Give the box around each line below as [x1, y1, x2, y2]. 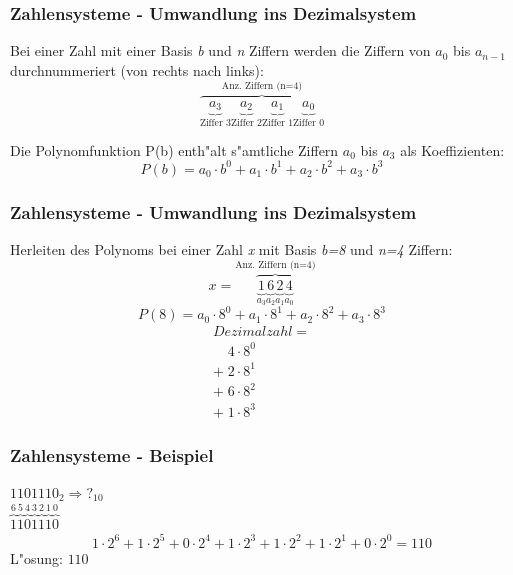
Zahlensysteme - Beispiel [10, 442, 214, 467]
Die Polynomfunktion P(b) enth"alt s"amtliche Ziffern [10, 139, 339, 160]
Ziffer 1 [262, 118, 294, 129]
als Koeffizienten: [400, 139, 505, 160]
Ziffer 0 [293, 118, 325, 129]
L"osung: [10, 547, 63, 568]
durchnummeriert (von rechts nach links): [10, 59, 264, 80]
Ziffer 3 [199, 118, 231, 129]
